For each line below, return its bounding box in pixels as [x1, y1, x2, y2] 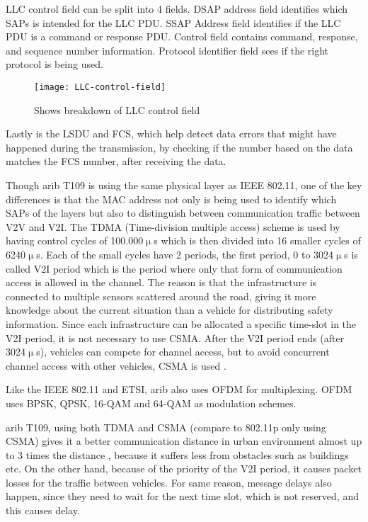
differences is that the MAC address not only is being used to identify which [6, 191, 337, 206]
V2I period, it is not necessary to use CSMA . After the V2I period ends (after [6, 330, 345, 345]
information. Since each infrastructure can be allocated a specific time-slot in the [6, 316, 357, 331]
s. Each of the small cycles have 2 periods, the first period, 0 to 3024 [36, 246, 334, 261]
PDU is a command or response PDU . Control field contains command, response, [6, 29, 358, 44]
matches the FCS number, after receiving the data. [6, 154, 226, 169]
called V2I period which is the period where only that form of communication [6, 261, 343, 276]
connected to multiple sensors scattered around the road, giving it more [6, 288, 316, 303]
